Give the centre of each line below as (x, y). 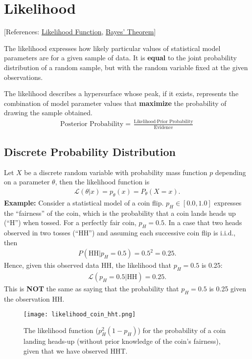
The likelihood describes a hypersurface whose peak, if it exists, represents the (121, 93)
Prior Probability (175, 121)
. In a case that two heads (203, 222)
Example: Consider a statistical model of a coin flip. (84, 202)
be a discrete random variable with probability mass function (116, 172)
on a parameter (27, 182)
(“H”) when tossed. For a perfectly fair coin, (70, 222)
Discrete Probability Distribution (90, 151)
